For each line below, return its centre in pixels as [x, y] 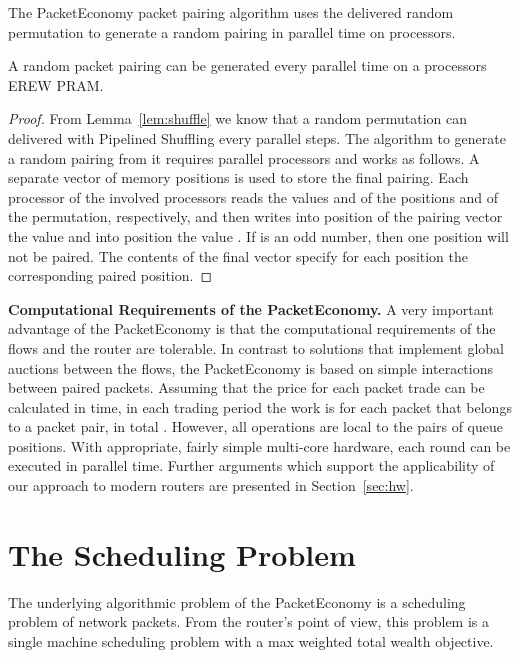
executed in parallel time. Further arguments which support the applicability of [251, 465]
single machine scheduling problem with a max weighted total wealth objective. [251, 640]
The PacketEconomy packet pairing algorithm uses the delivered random [231, 12]
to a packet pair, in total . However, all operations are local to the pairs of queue [255, 426]
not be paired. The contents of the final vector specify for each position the [238, 255]
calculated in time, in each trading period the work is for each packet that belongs [260, 406]
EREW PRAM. [56, 84]
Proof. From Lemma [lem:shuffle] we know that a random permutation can [238, 118]
